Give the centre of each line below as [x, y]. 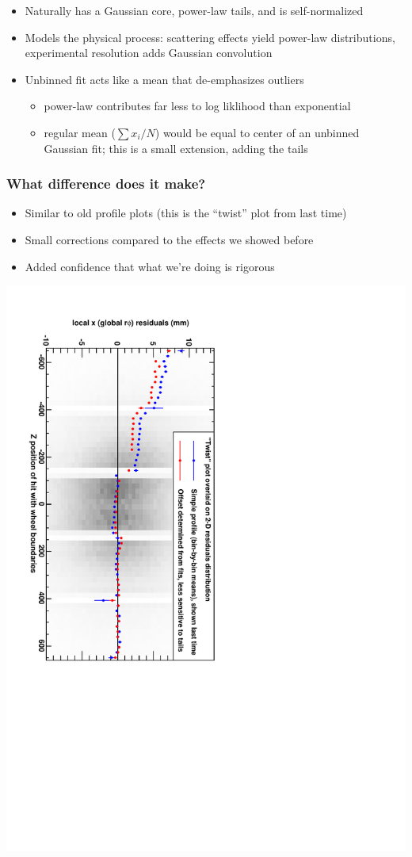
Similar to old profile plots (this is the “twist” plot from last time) [186, 213]
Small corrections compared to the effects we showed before [169, 239]
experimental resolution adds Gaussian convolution [149, 53]
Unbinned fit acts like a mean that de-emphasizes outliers [164, 79]
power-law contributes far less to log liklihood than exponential [197, 106]
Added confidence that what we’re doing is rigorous [150, 266]
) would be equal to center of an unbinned [257, 132]
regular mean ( [80, 132]
